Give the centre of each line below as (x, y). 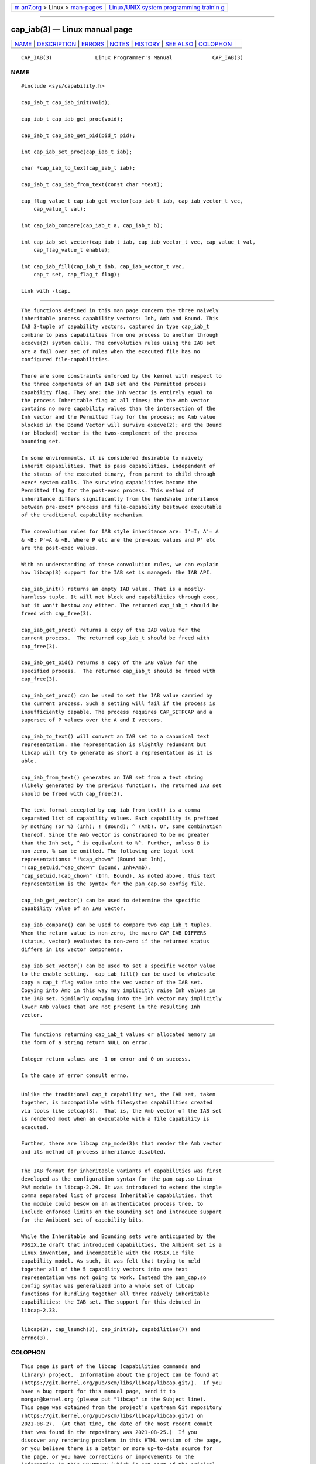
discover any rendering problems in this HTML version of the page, (121, 1440)
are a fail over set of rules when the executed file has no (111, 351)
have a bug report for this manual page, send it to (98, 1391)
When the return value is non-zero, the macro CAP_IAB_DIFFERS (114, 933)
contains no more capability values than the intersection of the (118, 409)
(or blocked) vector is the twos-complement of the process (109, 433)
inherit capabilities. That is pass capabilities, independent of (118, 466)
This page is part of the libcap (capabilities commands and (111, 1366)
